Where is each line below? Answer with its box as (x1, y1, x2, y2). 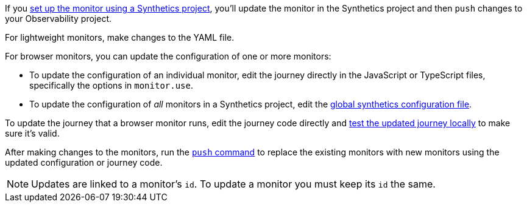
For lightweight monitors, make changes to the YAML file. (5, 32, 235, 42)
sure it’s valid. (5, 128, 60, 138)
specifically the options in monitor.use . (29, 80, 193, 90)
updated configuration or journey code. (5, 157, 163, 168)
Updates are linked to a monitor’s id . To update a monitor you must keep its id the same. (31, 178, 436, 190)
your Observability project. (5, 13, 112, 24)
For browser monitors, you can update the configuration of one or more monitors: (5, 51, 331, 61)
